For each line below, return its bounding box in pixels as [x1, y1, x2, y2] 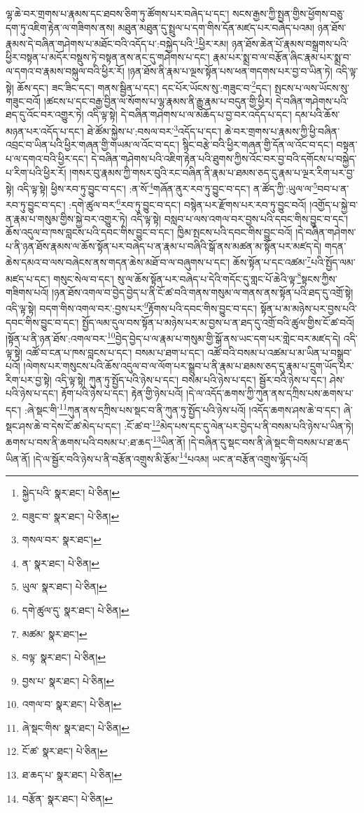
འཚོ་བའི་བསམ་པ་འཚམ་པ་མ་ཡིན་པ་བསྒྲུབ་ [207, 345, 352, 359]
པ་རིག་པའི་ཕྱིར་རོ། [6, 165, 66, 179]
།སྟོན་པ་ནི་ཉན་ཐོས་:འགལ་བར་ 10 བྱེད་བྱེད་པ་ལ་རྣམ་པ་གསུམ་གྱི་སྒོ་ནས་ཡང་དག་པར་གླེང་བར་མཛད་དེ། [6, 329, 341, 345]
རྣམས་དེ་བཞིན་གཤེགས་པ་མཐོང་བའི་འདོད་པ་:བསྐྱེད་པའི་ [6, 36, 195, 50]
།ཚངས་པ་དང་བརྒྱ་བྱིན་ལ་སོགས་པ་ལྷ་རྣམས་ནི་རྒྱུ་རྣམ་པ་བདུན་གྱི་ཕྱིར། [43, 93, 273, 108]
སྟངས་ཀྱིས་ [301, 271, 337, 286]
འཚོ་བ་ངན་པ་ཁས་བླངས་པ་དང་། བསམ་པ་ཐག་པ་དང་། [25, 345, 204, 359]
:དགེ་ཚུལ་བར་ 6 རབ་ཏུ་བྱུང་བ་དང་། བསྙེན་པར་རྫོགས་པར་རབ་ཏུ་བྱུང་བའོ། [69, 195, 307, 211]
